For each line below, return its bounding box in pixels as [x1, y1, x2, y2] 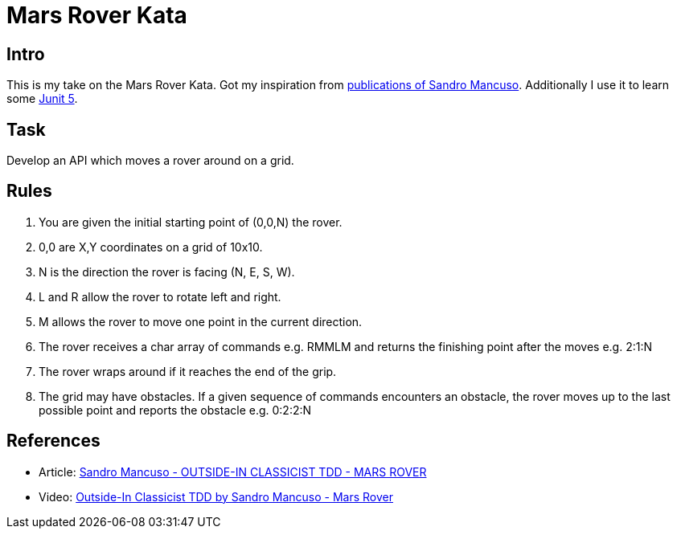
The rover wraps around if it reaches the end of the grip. [39, 364, 337, 378]
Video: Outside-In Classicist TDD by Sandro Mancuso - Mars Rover [39, 489, 394, 504]
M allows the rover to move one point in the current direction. [39, 314, 363, 329]
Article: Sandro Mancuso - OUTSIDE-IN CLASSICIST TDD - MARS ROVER [39, 464, 427, 479]
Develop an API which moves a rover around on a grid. [6, 153, 294, 168]
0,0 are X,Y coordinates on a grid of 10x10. [39, 239, 263, 254]
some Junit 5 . [6, 92, 78, 106]
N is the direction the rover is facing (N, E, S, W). [39, 264, 295, 279]
